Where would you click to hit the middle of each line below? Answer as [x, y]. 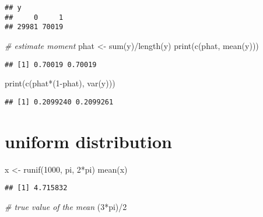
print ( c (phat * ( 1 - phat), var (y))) [60, 83]
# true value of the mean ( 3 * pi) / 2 [66, 206]
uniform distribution [88, 141]
